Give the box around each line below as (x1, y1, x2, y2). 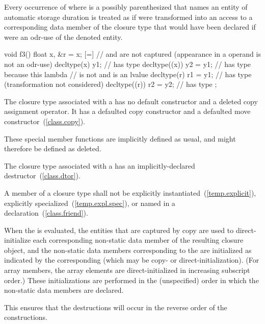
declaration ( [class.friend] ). (4, 207, 88, 218)
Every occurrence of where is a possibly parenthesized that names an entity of (4, 2, 248, 12)
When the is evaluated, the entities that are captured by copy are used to (4, 224, 234, 235)
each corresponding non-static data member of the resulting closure (33, 235, 244, 245)
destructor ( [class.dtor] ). (4, 170, 81, 181)
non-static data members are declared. (4, 285, 124, 295)
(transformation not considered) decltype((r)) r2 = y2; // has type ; (4, 79, 217, 89)
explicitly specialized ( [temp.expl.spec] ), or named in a (4, 197, 175, 208)
